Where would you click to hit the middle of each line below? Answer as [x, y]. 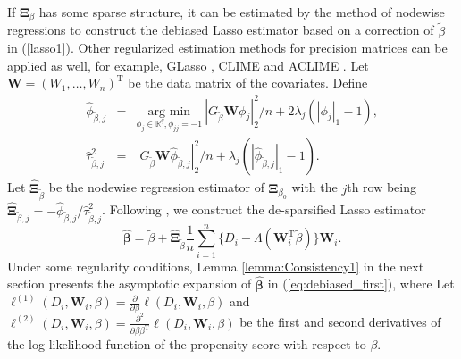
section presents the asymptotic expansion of [130, 284]
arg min [169, 111]
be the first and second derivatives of [340, 322]
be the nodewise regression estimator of [156, 187]
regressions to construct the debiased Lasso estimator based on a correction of [221, 30]
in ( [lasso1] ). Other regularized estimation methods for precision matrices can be [227, 48]
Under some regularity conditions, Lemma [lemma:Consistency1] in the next [216, 266]
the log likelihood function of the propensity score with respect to [187, 344]
